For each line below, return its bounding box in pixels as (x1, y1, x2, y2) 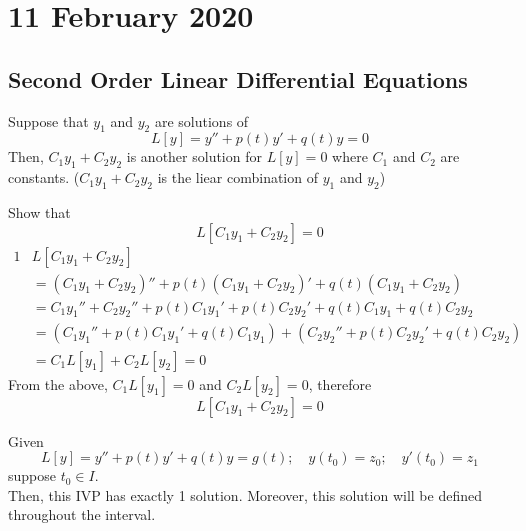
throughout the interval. (8, 504, 156, 525)
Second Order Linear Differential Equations (8, 63, 468, 94)
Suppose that (8, 110, 89, 131)
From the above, (8, 373, 108, 394)
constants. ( (8, 167, 80, 188)
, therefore (308, 373, 372, 394)
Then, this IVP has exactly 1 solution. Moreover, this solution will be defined (8, 484, 482, 505)
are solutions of (154, 110, 249, 131)
